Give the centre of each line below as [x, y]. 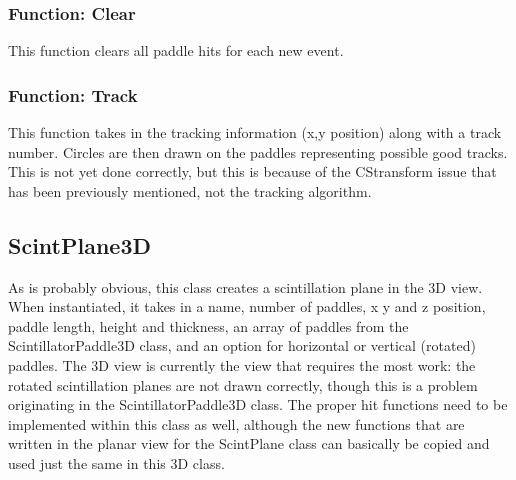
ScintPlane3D [80, 244]
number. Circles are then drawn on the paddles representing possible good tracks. [258, 151]
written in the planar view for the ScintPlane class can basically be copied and [249, 443]
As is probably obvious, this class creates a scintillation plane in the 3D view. [245, 286]
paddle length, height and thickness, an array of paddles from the [208, 325]
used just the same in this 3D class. [116, 462]
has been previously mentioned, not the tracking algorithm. [190, 190]
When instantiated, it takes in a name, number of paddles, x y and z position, [247, 306]
